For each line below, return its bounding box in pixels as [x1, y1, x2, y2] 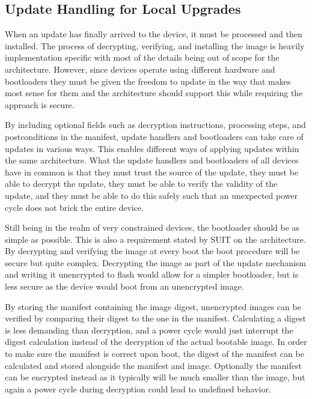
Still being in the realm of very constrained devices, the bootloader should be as [5, 221, 300, 234]
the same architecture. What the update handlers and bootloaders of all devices [5, 154, 299, 166]
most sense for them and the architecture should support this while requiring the [5, 87, 303, 99]
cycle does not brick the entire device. [5, 201, 144, 213]
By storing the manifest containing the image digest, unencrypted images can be [5, 300, 301, 312]
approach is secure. [5, 98, 75, 111]
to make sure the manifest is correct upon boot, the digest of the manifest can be [5, 347, 304, 360]
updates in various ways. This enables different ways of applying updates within [5, 142, 299, 154]
